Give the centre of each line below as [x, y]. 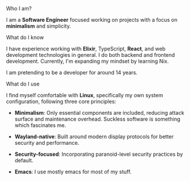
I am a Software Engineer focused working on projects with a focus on [92, 20]
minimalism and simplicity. [39, 26]
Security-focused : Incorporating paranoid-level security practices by [99, 154]
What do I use [23, 84]
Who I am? [19, 8]
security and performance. [47, 143]
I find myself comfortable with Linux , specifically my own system [84, 95]
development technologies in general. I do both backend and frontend [91, 55]
